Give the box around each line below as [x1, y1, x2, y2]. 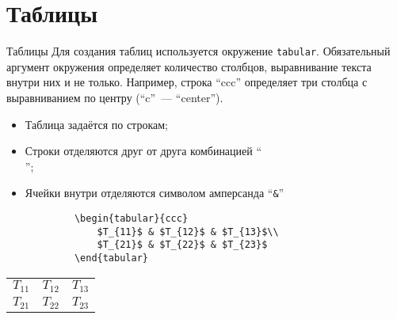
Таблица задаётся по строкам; [25, 116, 168, 132]
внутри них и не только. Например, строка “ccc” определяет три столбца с [6, 74, 368, 90]
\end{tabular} [74, 252, 148, 264]
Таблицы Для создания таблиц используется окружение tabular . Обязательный [6, 43, 391, 59]
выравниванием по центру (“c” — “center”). [6, 89, 223, 105]
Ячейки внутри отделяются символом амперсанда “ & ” [25, 184, 284, 201]
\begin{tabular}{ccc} [74, 213, 189, 224]
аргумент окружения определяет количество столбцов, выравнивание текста [6, 58, 372, 74]
